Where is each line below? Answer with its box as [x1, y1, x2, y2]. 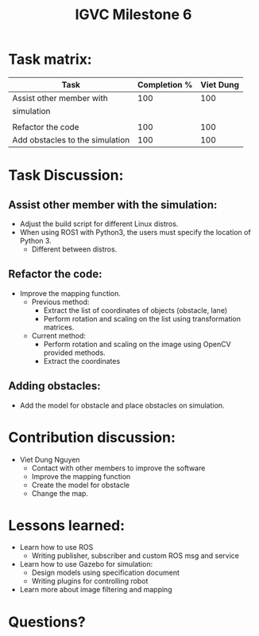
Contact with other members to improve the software [31, 463, 206, 473]
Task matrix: [8, 50, 93, 68]
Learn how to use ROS [19, 543, 94, 552]
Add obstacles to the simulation [12, 134, 130, 145]
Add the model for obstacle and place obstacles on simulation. [19, 400, 225, 410]
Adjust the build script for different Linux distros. [19, 219, 179, 228]
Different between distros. [31, 244, 118, 254]
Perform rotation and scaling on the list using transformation [43, 314, 241, 323]
